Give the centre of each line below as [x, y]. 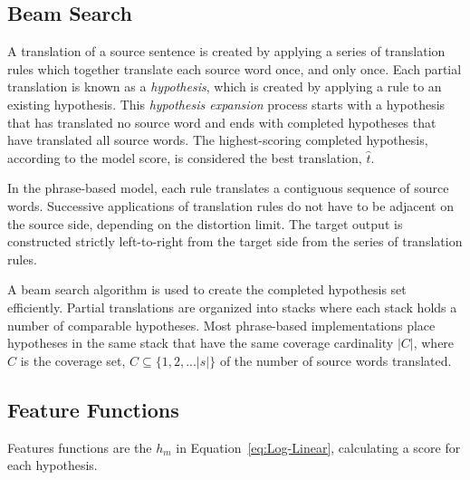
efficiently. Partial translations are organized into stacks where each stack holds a [232, 307]
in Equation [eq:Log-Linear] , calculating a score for [318, 447]
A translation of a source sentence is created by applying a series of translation [226, 51]
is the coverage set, [73, 360]
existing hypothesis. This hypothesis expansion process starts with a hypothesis [226, 104]
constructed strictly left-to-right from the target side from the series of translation [235, 241]
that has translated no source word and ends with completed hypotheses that [222, 122]
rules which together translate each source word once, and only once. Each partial [235, 68]
